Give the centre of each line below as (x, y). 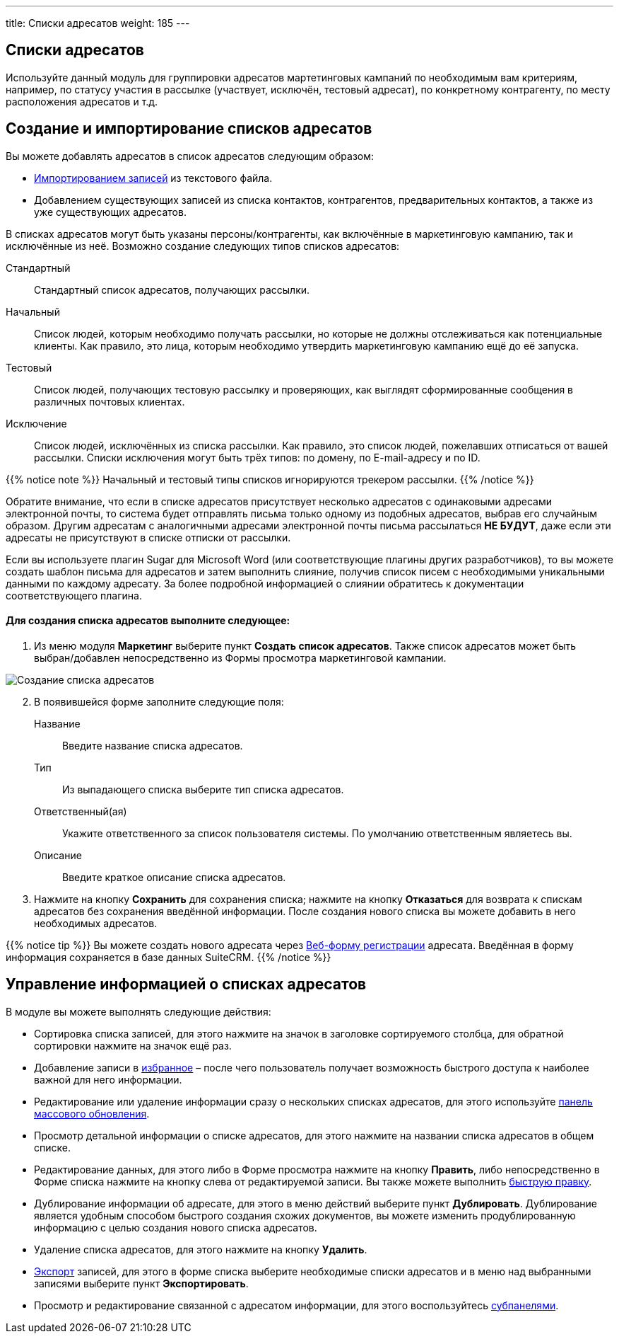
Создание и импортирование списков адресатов (189, 129)
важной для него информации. (108, 1079)
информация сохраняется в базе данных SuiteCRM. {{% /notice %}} (169, 957)
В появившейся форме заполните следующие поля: (159, 701)
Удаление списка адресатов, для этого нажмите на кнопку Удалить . (201, 1249)
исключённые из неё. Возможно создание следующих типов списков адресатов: (203, 246)
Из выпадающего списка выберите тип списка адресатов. (203, 789)
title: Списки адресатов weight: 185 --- (98, 23)
